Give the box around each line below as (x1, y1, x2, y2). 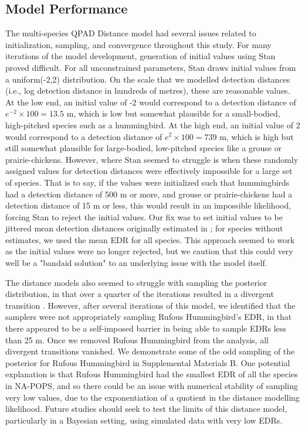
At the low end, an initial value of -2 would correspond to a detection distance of (5, 95, 296, 108)
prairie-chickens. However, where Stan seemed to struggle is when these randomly (5, 153, 299, 165)
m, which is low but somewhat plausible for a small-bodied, (66, 107, 280, 120)
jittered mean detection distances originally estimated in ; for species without (5, 222, 283, 234)
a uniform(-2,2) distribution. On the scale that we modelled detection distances (5, 73, 290, 85)
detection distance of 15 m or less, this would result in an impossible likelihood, (5, 199, 292, 211)
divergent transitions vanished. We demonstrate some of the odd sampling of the (5, 345, 295, 357)
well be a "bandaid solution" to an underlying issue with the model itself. (5, 257, 267, 269)
